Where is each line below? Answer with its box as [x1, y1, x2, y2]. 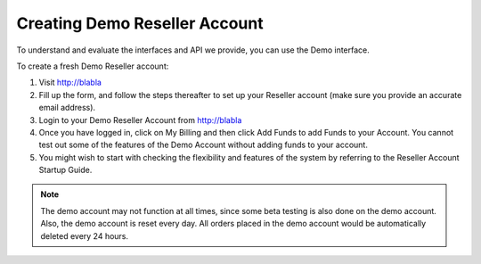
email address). [38, 103, 96, 113]
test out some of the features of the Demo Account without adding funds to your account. [38, 139, 369, 151]
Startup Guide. [38, 165, 93, 176]
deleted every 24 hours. [40, 230, 129, 241]
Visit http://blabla [38, 77, 102, 88]
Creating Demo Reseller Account [16, 13, 264, 33]
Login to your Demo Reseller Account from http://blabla [38, 114, 242, 125]
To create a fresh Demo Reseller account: [16, 61, 169, 71]
